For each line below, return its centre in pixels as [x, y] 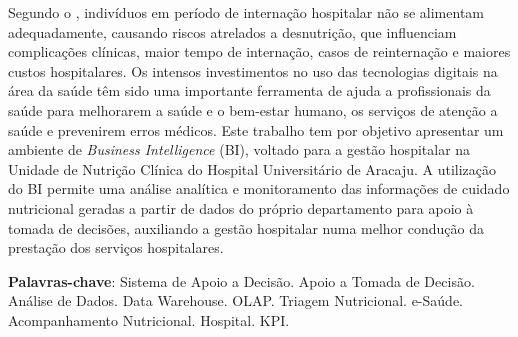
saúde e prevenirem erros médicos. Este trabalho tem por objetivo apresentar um [256, 129]
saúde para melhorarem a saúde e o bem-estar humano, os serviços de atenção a [253, 109]
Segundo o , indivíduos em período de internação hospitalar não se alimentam [246, 12]
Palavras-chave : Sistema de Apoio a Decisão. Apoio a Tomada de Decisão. [241, 280]
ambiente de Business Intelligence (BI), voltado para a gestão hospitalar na [239, 149]
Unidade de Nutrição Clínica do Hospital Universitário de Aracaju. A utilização [252, 168]
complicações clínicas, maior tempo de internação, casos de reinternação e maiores [259, 51]
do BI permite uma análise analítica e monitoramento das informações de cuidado [259, 188]
